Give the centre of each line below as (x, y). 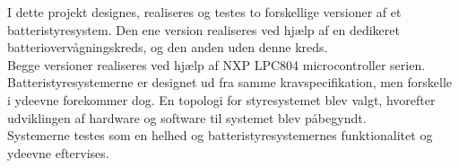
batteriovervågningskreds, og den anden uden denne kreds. (168, 47)
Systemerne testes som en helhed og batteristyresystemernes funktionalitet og (220, 135)
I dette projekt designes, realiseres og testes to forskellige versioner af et (204, 12)
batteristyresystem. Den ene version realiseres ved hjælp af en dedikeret (204, 29)
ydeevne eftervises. (58, 152)
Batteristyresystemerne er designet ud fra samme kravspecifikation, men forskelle (230, 82)
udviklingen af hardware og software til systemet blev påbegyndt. (187, 117)
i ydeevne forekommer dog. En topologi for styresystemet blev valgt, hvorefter (221, 99)
